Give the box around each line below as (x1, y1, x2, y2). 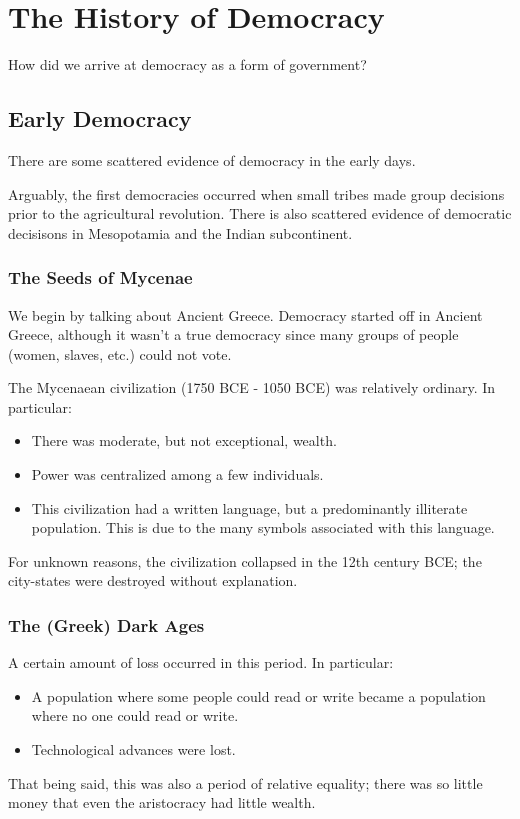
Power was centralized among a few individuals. (31, 464, 324, 485)
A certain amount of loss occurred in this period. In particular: (8, 652, 394, 673)
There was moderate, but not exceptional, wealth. (31, 430, 337, 451)
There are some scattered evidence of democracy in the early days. (8, 149, 416, 170)
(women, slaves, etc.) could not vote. (8, 343, 232, 364)
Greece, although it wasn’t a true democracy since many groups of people (8, 324, 459, 345)
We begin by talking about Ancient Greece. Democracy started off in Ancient (8, 304, 483, 325)
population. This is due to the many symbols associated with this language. (31, 517, 495, 538)
